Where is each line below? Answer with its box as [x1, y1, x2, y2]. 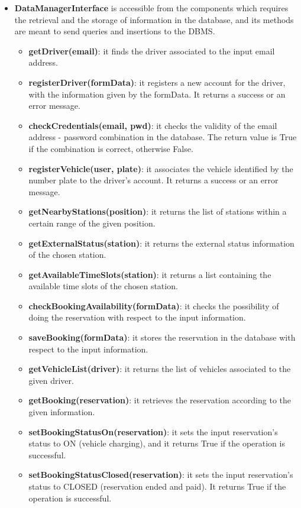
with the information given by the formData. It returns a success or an [28, 88, 286, 100]
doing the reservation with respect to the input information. [28, 311, 246, 323]
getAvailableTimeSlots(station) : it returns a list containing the [28, 268, 271, 280]
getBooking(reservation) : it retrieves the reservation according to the [28, 394, 292, 406]
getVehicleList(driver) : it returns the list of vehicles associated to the [28, 363, 291, 375]
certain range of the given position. [28, 216, 156, 229]
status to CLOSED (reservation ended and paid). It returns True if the [28, 480, 286, 492]
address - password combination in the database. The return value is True [28, 131, 297, 143]
